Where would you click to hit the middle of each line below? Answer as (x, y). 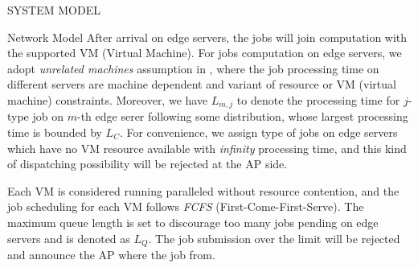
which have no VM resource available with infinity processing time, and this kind (207, 148)
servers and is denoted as (69, 238)
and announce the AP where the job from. (111, 255)
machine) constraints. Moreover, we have (108, 99)
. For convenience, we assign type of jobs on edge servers (258, 132)
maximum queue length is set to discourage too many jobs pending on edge (193, 222)
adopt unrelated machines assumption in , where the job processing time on (193, 68)
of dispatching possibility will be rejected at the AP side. (148, 164)
